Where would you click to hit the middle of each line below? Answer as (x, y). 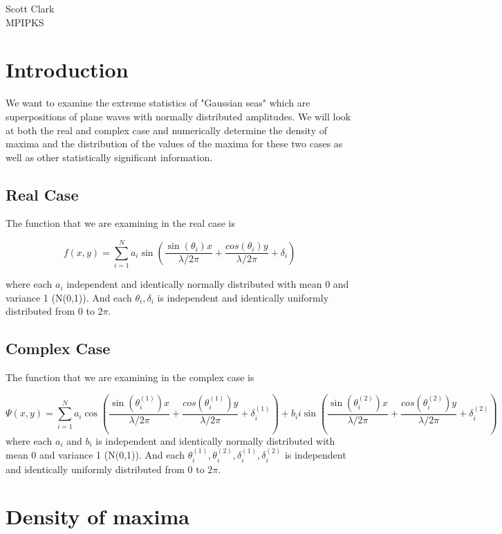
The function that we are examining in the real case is (120, 223)
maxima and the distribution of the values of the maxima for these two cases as (174, 144)
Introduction (67, 70)
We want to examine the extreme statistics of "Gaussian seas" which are (158, 103)
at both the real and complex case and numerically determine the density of (166, 130)
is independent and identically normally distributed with (215, 440)
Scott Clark (30, 8)
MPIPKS (25, 22)
